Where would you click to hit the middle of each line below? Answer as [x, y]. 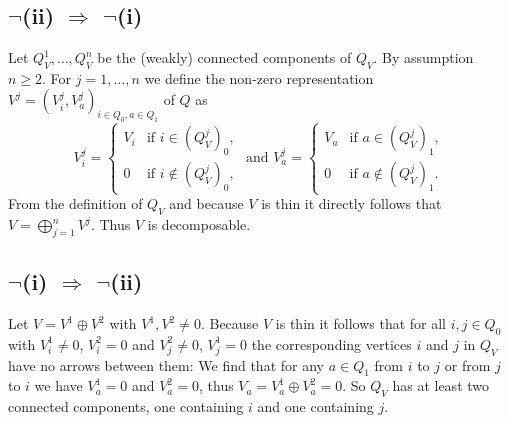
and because [206, 203]
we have [58, 385]
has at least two [441, 385]
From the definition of [75, 203]
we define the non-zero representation [259, 77]
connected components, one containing [126, 406]
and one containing [315, 406]
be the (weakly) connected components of [224, 57]
